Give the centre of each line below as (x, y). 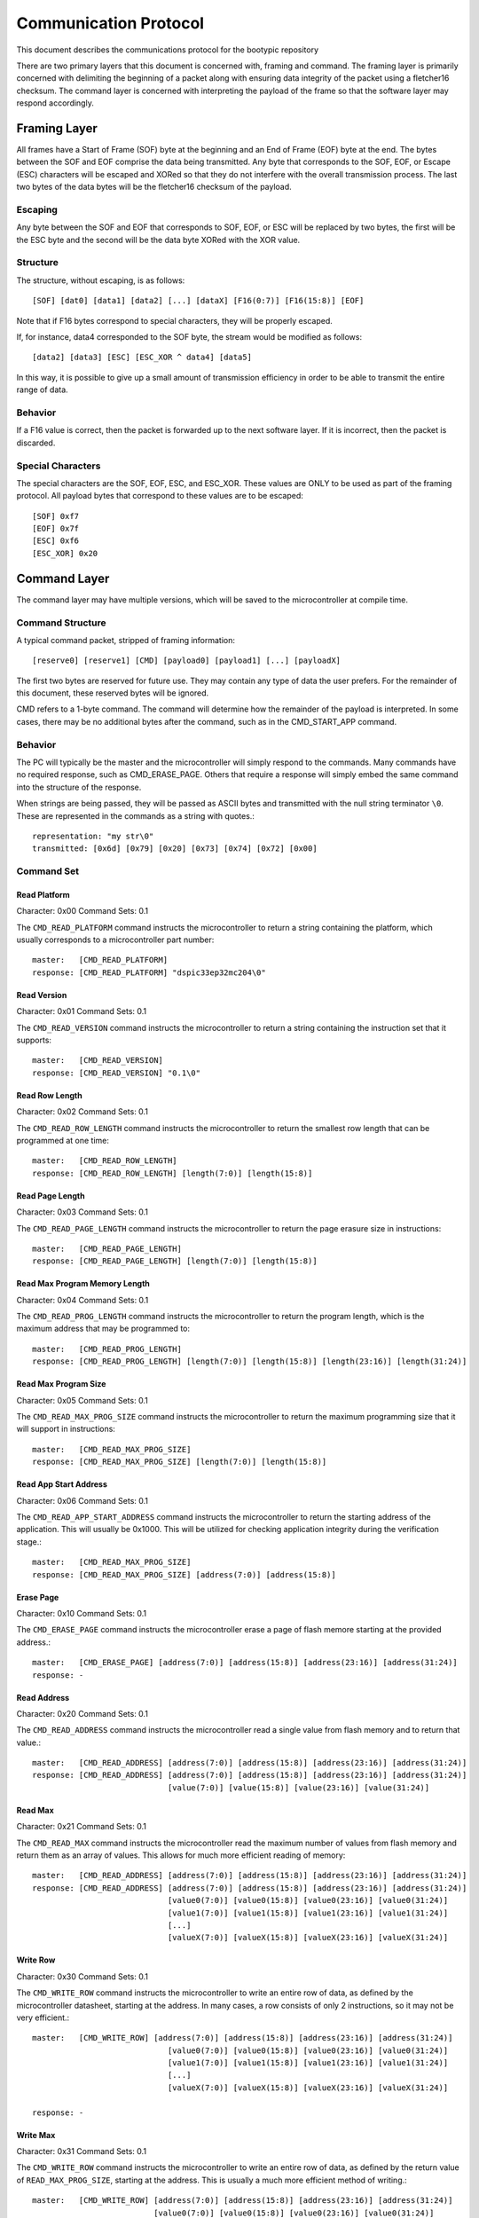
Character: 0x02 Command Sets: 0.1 (82, 1112)
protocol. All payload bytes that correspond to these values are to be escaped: (160, 496)
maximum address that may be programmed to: (103, 1329)
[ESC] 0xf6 (56, 541)
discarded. (36, 443)
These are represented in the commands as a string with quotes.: (135, 815)
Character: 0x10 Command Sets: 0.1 (82, 1613)
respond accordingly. (55, 103)
